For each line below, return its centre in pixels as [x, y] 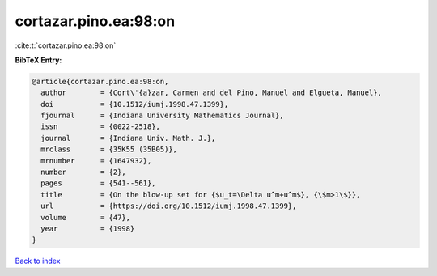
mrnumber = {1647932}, [96, 161]
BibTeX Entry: [38, 60]
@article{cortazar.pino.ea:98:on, [100, 81]
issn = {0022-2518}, [101, 127]
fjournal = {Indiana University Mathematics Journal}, [162, 116]
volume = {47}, [86, 217]
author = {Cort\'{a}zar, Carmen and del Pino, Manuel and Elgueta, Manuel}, [211, 93]
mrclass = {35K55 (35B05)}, [109, 149]
